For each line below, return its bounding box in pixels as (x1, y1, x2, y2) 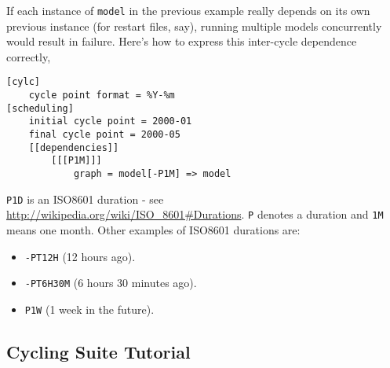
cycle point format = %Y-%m (28, 90, 175, 101)
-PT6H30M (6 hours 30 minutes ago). (24, 274, 197, 291)
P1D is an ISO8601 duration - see (6, 190, 164, 207)
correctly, (6, 48, 51, 64)
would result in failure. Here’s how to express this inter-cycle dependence (6, 33, 357, 50)
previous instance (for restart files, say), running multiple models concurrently (6, 17, 382, 34)
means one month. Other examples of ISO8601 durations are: (6, 222, 301, 237)
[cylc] (6, 76, 40, 88)
